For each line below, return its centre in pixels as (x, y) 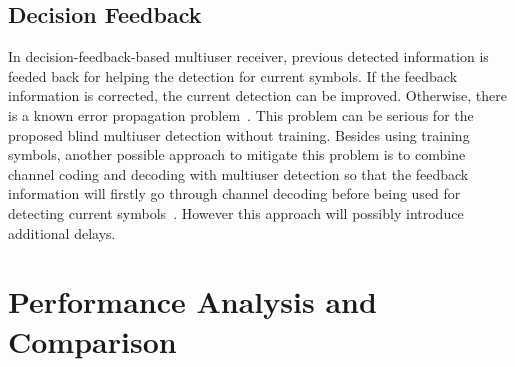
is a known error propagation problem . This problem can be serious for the (241, 114)
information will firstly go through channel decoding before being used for (234, 193)
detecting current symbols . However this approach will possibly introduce (236, 212)
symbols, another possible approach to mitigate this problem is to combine (237, 154)
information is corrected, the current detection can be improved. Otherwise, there (258, 95)
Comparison (92, 340)
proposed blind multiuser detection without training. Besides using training (239, 134)
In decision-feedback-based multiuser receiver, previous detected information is (248, 56)
